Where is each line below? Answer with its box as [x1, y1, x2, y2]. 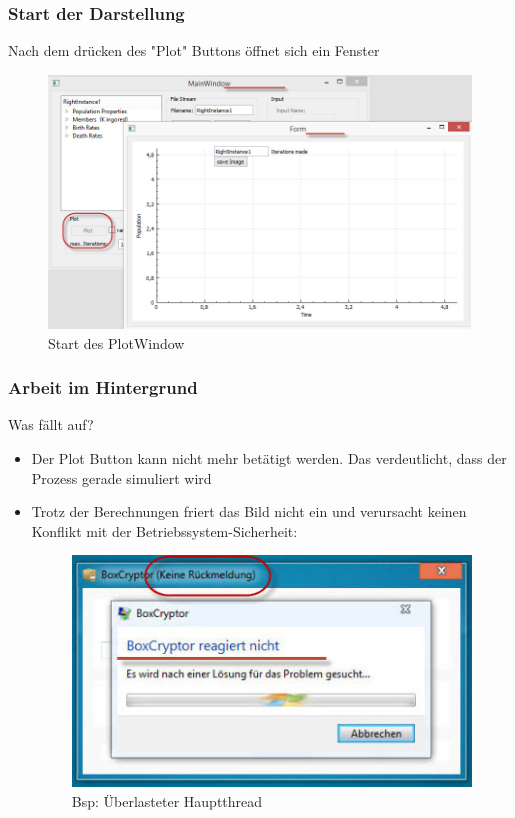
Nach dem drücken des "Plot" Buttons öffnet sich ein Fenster [8, 40, 380, 61]
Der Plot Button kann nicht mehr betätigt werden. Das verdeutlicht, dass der [31, 448, 507, 469]
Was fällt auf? [8, 414, 94, 435]
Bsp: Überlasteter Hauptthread [71, 790, 263, 811]
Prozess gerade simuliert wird [31, 467, 212, 488]
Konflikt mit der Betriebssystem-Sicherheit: [31, 520, 298, 541]
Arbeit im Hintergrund [8, 375, 198, 400]
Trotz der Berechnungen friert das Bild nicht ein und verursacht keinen [31, 501, 467, 522]
